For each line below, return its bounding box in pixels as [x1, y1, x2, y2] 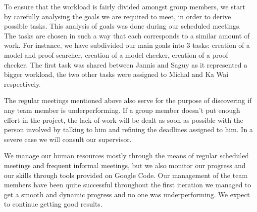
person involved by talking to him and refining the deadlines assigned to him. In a [4, 124, 253, 135]
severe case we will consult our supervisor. [4, 134, 132, 144]
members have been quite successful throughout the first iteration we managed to [4, 179, 251, 190]
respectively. [4, 78, 41, 89]
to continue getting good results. [4, 199, 103, 209]
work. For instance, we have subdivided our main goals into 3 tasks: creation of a [4, 40, 250, 50]
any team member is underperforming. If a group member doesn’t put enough [4, 105, 240, 115]
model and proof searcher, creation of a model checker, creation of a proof [4, 49, 228, 60]
